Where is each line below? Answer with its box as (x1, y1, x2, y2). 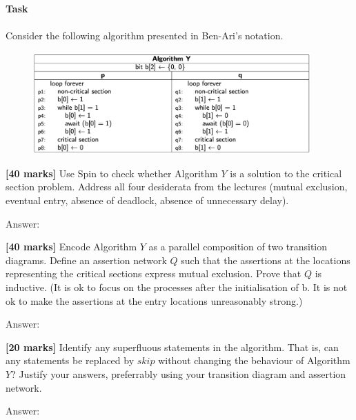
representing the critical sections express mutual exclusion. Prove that (6, 266, 301, 281)
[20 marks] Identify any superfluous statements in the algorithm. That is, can (6, 339, 339, 354)
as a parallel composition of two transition (148, 239, 328, 254)
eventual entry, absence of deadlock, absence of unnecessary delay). (6, 193, 289, 208)
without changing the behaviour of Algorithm (158, 353, 350, 368)
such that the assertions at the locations (181, 252, 350, 267)
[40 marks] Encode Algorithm (6, 239, 137, 254)
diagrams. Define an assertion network (6, 252, 167, 267)
